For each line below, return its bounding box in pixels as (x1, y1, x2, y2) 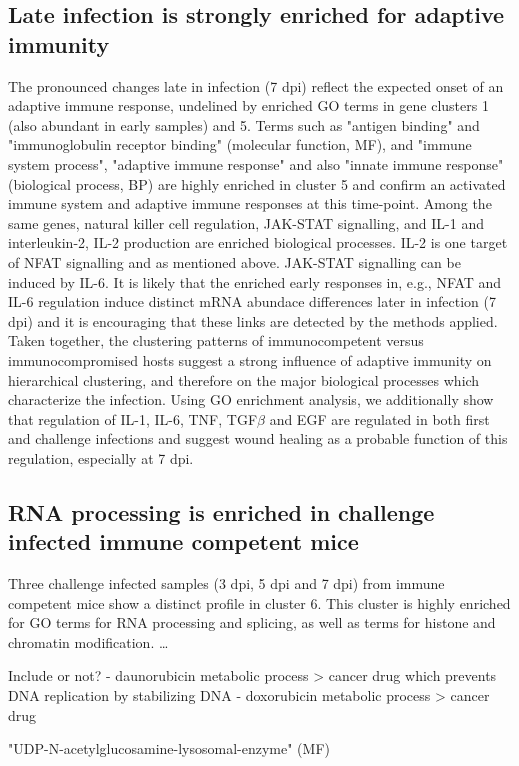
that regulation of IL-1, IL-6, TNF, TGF (8, 408, 258, 429)
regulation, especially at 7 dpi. (8, 447, 194, 468)
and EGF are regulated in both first (269, 408, 490, 429)
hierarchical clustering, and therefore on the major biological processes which (8, 369, 480, 390)
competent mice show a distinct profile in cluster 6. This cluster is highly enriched (8, 592, 511, 613)
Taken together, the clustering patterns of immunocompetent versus (8, 330, 424, 351)
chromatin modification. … (8, 631, 169, 652)
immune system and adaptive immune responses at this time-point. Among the (8, 193, 492, 214)
